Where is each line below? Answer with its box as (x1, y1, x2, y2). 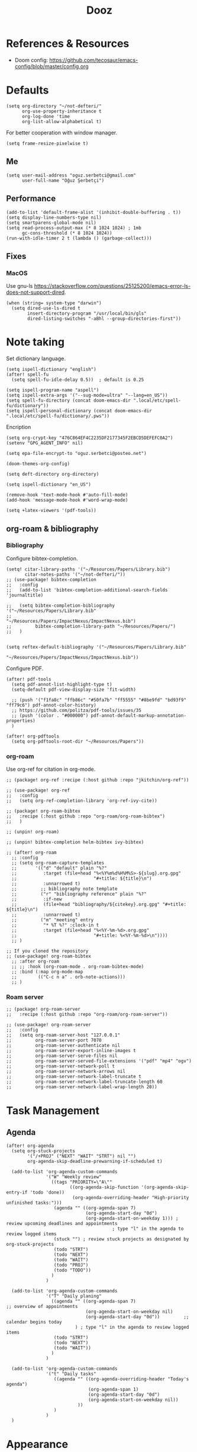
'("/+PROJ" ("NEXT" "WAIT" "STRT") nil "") (27, 1153, 136, 1159)
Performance (6, 194, 56, 204)
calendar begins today (6, 1319, 62, 1325)
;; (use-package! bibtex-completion (6, 576, 96, 582)
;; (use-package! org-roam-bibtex (6, 953, 92, 960)
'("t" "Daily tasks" (46, 1371, 96, 1377)
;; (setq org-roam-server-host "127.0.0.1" (6, 1032, 120, 1038)
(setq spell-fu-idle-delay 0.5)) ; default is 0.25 (11, 377, 144, 383)
